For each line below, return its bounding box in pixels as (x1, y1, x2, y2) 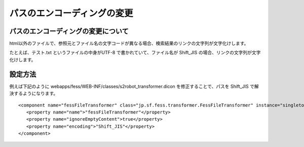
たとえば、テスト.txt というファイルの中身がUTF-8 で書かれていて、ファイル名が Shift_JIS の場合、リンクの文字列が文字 (9, 50, 261, 56)
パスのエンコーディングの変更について (9, 27, 129, 35)
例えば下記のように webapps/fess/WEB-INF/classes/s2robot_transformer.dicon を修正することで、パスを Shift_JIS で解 (9, 83, 259, 89)
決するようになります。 (9, 90, 58, 96)
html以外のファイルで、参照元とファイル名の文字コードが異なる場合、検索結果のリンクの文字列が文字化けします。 (9, 41, 249, 47)
